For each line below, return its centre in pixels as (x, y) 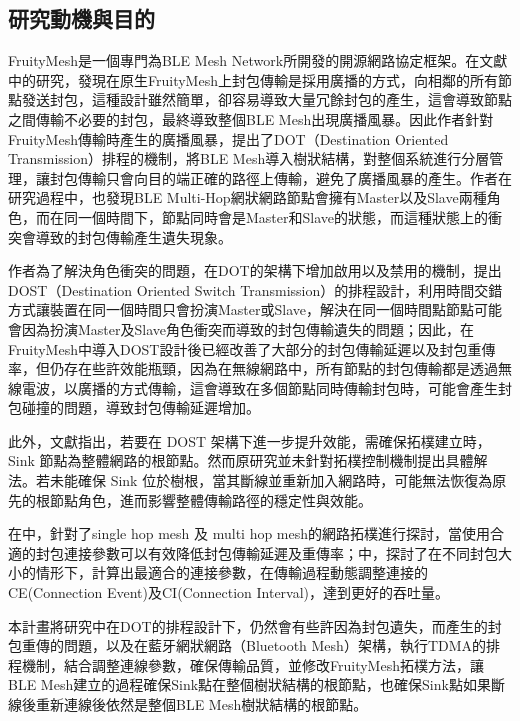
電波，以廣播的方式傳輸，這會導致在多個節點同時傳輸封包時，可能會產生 (259, 387)
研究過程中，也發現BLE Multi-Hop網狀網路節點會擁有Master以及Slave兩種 (247, 197)
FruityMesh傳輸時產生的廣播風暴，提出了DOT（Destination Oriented (228, 138)
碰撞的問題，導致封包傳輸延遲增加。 (140, 407)
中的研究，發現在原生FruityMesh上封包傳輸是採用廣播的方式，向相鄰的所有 (253, 79)
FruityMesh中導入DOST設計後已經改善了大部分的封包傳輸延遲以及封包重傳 (252, 348)
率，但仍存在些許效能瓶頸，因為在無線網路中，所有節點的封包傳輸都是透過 (253, 368)
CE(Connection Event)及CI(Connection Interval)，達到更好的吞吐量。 (229, 592)
